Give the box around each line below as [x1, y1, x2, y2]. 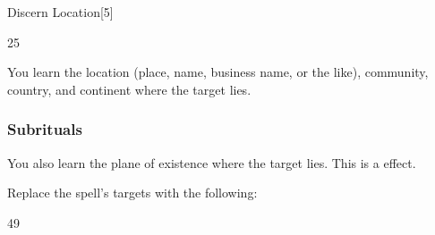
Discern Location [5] [7, 3, 114, 21]
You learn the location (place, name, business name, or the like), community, [7, 63, 429, 81]
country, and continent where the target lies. [7, 80, 252, 98]
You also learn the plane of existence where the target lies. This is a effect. [7, 153, 416, 172]
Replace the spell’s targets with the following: [7, 183, 258, 202]
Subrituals [7, 118, 82, 140]
